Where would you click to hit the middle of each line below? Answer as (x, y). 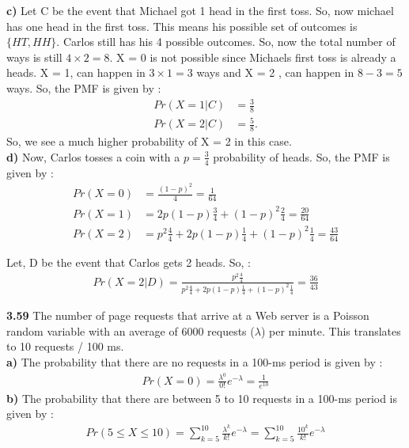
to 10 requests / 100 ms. (65, 346)
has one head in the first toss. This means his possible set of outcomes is (182, 26)
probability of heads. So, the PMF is (301, 156)
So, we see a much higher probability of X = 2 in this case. (149, 141)
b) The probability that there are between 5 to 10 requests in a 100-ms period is (202, 398)
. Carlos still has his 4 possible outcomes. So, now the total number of (226, 42)
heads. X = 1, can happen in (76, 72)
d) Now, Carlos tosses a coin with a (93, 156)
